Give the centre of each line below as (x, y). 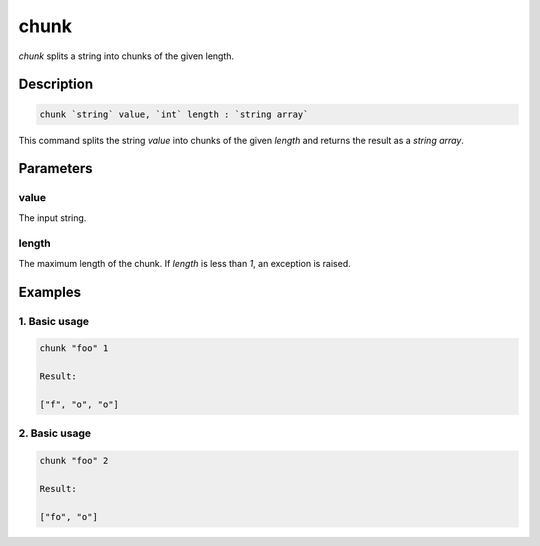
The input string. (52, 217)
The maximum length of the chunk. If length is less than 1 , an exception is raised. (185, 263)
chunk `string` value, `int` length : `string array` (174, 114)
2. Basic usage (55, 433)
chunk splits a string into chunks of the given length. (126, 56)
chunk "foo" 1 (74, 348)
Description (56, 84)
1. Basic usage (54, 321)
